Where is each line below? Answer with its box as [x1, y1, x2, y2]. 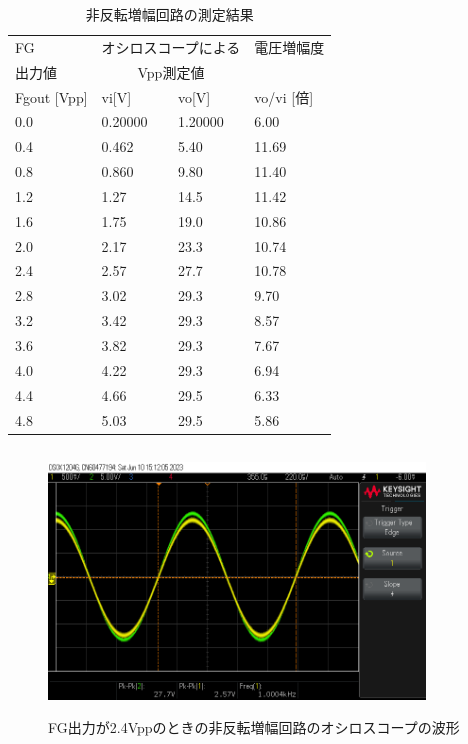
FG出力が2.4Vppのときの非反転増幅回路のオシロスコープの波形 [48, 716, 460, 737]
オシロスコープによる [101, 36, 241, 57]
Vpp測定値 [137, 61, 205, 82]
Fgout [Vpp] [15, 86, 88, 107]
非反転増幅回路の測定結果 [85, 4, 254, 24]
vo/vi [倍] [254, 86, 314, 107]
